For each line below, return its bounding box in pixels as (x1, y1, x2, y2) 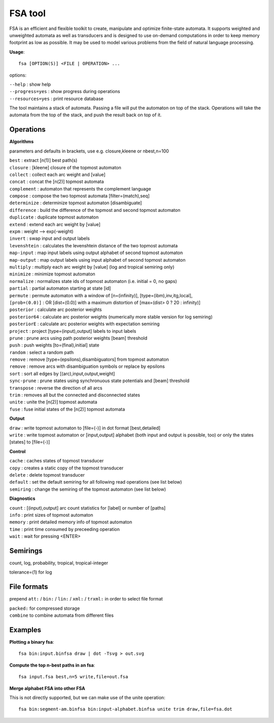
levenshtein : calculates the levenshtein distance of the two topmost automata (9, 242, 178, 248)
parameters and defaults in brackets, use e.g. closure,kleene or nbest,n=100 (9, 148, 169, 154)
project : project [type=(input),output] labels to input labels (9, 328, 136, 334)
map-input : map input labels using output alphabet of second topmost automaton (9, 249, 183, 256)
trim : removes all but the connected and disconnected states (9, 392, 141, 398)
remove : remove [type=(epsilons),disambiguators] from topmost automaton (9, 356, 169, 363)
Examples (9, 625, 42, 634)
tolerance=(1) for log (9, 569, 52, 575)
